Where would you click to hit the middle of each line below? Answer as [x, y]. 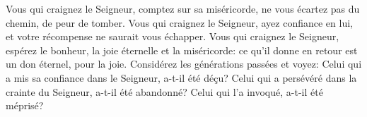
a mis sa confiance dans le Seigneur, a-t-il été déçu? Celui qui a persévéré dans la [181, 77]
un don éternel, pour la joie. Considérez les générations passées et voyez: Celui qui [184, 64]
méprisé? [25, 105]
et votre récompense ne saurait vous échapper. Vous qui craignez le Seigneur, [173, 36]
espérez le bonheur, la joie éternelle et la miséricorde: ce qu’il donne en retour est [182, 50]
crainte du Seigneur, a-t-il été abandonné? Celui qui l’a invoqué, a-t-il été [164, 91]
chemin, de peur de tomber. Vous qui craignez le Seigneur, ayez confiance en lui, [179, 22]
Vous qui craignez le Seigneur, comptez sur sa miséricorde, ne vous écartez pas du [183, 8]
